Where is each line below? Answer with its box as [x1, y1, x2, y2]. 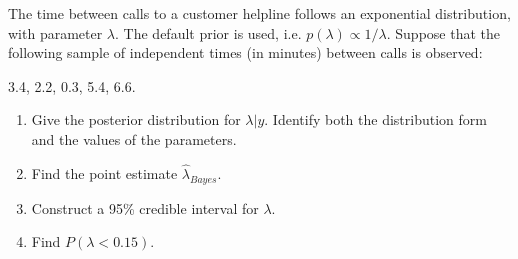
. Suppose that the [386, 22, 500, 43]
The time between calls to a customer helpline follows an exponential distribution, [8, 3, 511, 23]
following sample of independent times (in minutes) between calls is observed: [8, 42, 483, 63]
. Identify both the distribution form [264, 109, 487, 130]
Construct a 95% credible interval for [31, 197, 259, 218]
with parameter [8, 22, 103, 43]
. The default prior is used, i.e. [115, 22, 302, 43]
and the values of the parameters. [31, 128, 237, 149]
